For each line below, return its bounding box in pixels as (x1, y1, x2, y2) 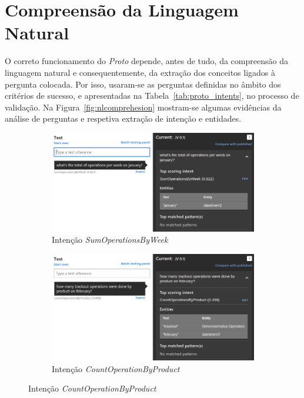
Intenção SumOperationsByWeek (52, 233, 168, 246)
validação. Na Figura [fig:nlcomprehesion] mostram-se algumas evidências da (5, 101, 282, 113)
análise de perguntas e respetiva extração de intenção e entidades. (5, 112, 242, 125)
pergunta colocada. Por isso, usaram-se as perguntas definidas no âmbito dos (5, 78, 281, 90)
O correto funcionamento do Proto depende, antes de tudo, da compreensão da (5, 55, 288, 67)
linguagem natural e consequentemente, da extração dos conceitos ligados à (5, 66, 276, 78)
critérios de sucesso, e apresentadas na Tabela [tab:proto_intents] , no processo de (5, 89, 299, 102)
